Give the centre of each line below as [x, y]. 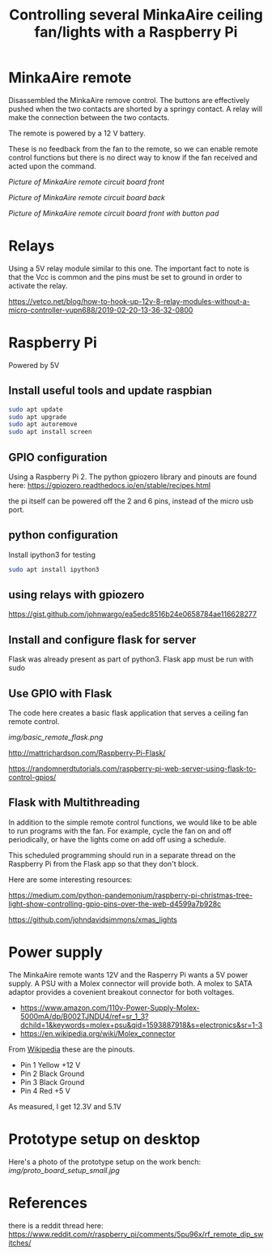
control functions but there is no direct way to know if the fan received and [133, 157]
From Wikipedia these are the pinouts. [72, 1049]
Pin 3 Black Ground [52, 1082]
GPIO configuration [58, 457]
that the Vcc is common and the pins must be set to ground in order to [125, 276]
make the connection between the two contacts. [89, 117]
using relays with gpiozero [76, 595]
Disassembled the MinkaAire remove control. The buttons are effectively [129, 100]
